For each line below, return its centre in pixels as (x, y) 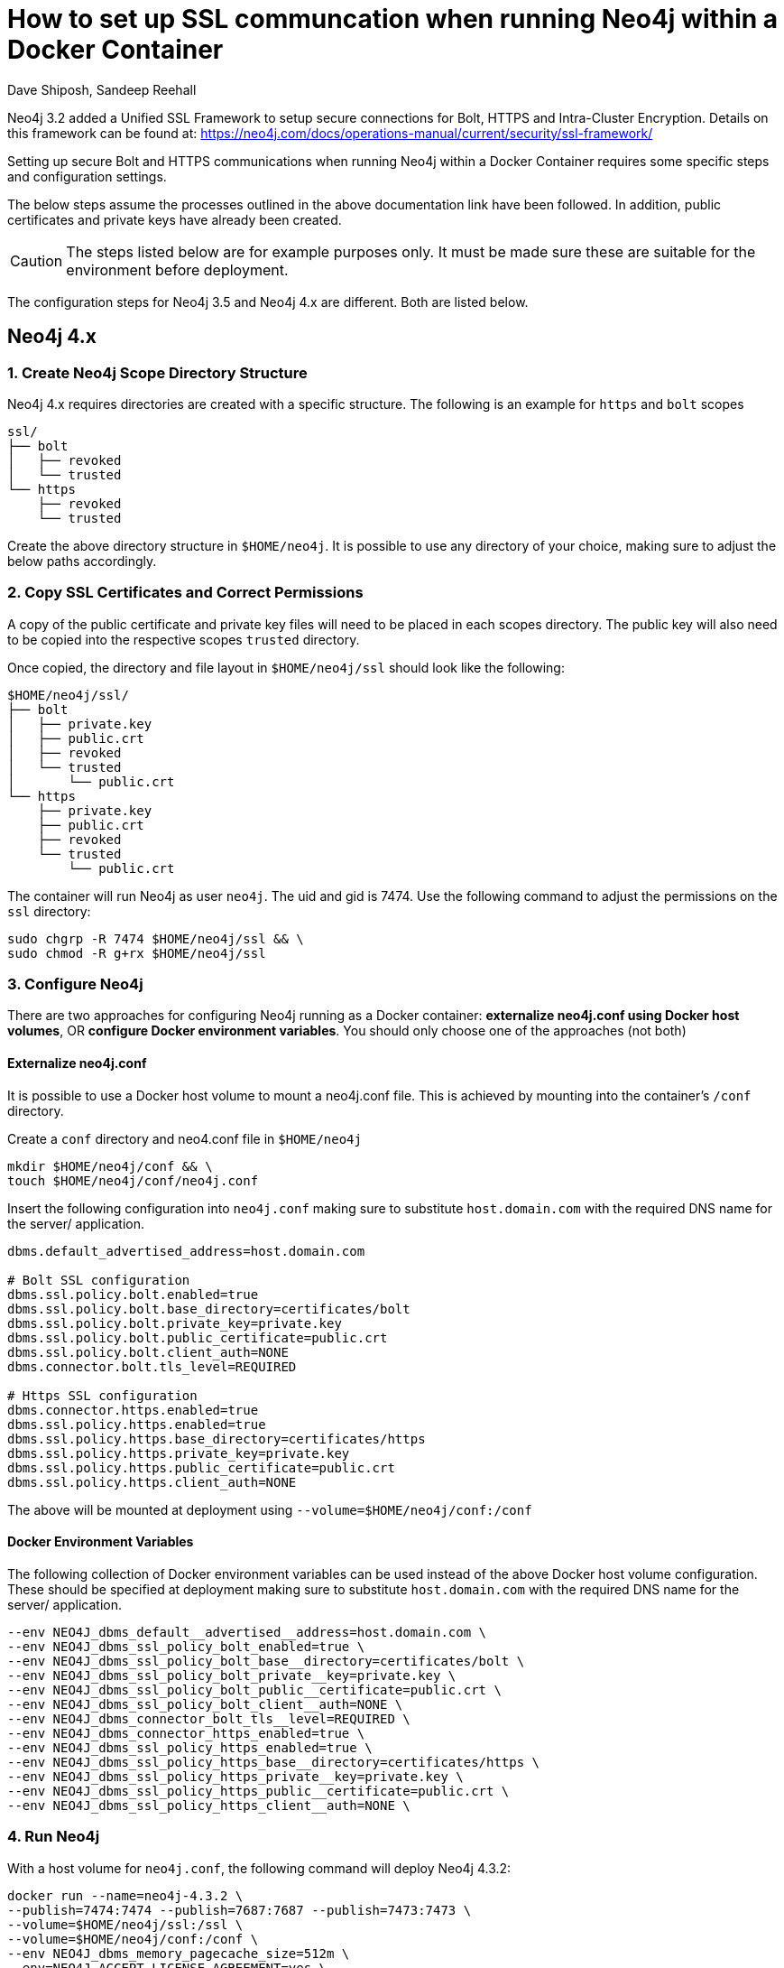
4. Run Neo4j (54, 1837)
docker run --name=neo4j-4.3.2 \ (125, 1895)
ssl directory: (49, 911)
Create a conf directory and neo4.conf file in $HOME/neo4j (184, 1138)
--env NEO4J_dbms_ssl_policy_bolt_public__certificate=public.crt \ (254, 1690)
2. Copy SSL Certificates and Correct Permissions (185, 593)
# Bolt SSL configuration (99, 1280)
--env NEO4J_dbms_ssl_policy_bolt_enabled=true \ (186, 1646)
